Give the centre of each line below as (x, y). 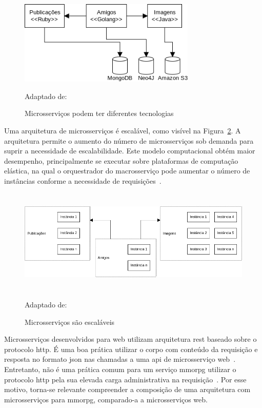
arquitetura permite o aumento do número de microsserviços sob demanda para (129, 140)
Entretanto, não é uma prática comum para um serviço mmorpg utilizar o (120, 369)
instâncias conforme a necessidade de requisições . (83, 180)
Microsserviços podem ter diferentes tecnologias (99, 113)
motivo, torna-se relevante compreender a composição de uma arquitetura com (127, 389)
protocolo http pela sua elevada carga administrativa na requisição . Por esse (125, 379)
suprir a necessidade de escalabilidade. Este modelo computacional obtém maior (130, 151)
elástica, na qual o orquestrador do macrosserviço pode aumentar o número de (127, 171)
